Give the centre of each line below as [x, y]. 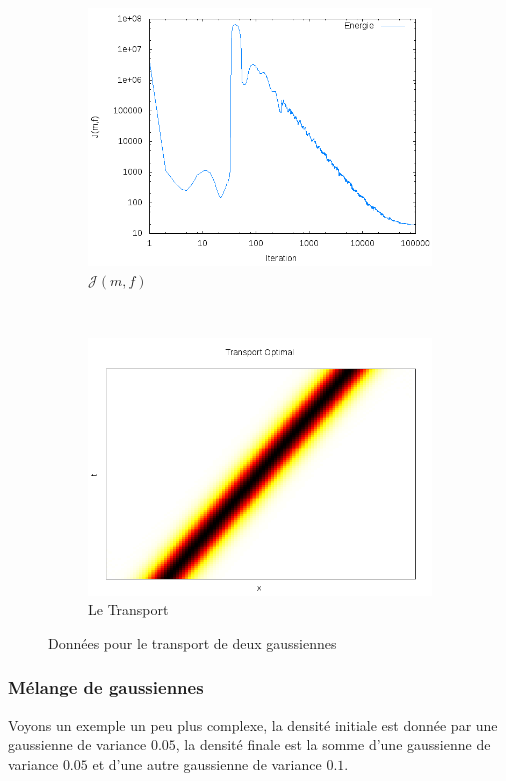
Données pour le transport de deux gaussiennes [192, 642]
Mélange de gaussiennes [106, 687]
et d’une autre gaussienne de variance [207, 763]
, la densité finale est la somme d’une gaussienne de [333, 744]
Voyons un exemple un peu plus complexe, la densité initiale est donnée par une [253, 724]
